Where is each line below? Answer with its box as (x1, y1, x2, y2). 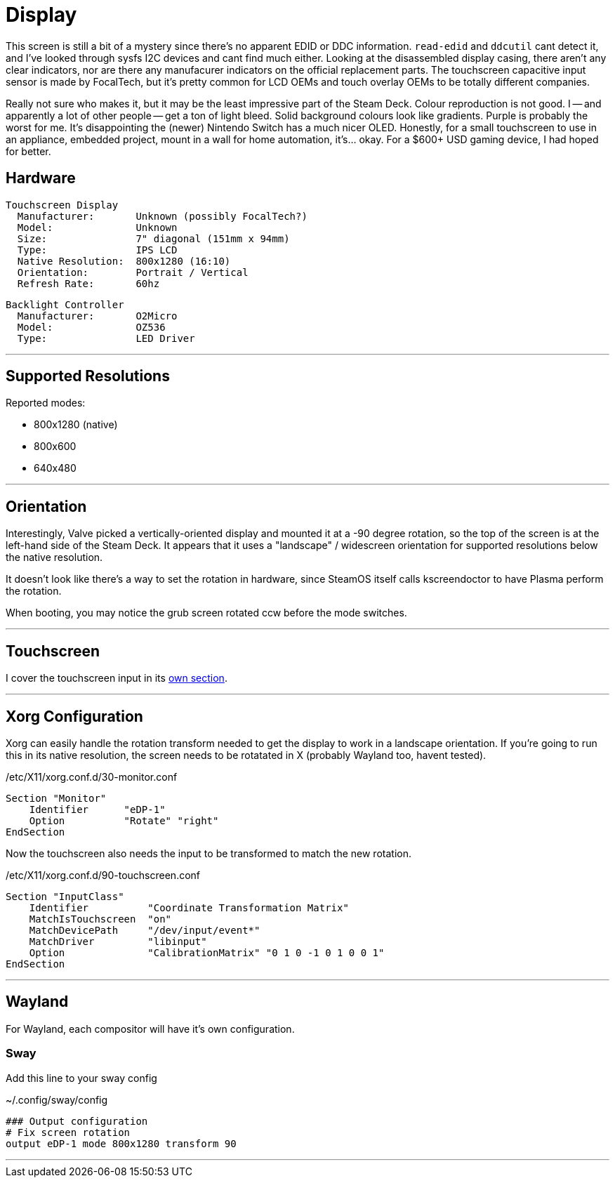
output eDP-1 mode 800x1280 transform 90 (6, 1137, 237, 1149)
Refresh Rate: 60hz (17, 277, 160, 289)
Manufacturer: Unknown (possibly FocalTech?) (17, 210, 307, 222)
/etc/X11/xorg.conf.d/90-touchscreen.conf (6, 868, 201, 881)
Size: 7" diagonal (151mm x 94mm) (17, 232, 290, 244)
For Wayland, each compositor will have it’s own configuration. (6, 1022, 295, 1035)
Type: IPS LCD (17, 244, 178, 256)
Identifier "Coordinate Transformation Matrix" (29, 901, 349, 913)
